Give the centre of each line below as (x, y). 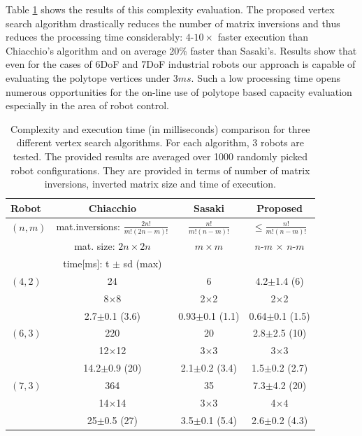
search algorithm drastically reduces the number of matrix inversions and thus (173, 23)
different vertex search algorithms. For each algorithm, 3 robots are (160, 142)
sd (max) (143, 263)
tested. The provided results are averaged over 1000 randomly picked (160, 156)
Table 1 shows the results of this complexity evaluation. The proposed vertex (170, 9)
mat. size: (95, 246)
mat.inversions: (88, 226)
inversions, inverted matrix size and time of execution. (160, 184)
